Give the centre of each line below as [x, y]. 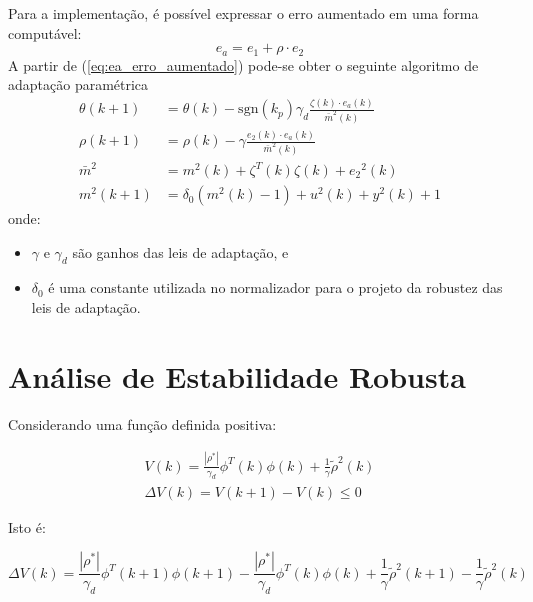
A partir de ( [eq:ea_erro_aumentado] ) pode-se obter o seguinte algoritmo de [243, 64]
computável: [45, 32]
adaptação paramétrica [78, 84]
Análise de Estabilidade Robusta [237, 375]
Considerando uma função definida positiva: [142, 423]
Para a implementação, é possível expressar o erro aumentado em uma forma [243, 13]
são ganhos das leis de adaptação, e [180, 251]
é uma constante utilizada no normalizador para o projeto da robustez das [275, 287]
